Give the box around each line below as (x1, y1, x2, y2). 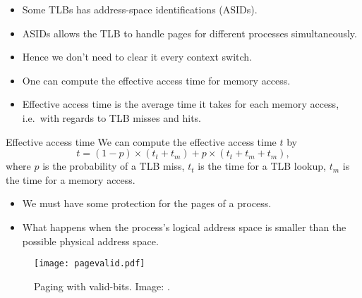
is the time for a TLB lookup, (198, 159, 326, 173)
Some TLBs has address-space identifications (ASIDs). (22, 2, 258, 16)
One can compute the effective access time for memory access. (22, 73, 291, 87)
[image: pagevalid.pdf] (34, 259, 145, 269)
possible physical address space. (22, 233, 159, 248)
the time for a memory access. (6, 172, 135, 187)
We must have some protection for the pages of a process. (22, 196, 272, 211)
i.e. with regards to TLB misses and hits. (22, 110, 202, 125)
